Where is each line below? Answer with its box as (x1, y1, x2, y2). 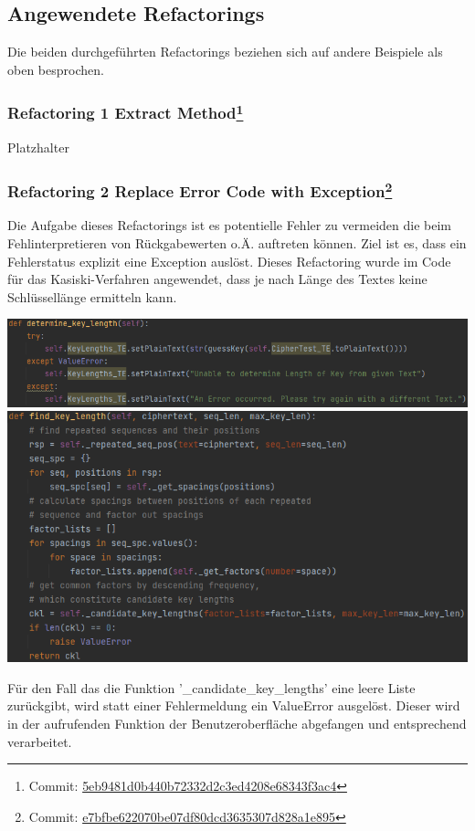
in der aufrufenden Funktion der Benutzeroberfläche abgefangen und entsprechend (7, 714, 467, 733)
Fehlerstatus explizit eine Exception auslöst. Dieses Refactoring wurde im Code (7, 251, 451, 270)
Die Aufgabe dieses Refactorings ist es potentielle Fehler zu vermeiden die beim (7, 216, 451, 235)
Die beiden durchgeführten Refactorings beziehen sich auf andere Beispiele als (7, 42, 443, 61)
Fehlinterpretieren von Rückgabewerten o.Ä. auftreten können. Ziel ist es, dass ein (7, 233, 467, 252)
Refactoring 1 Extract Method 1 (7, 100, 244, 124)
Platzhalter (7, 138, 69, 157)
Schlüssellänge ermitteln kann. (7, 287, 177, 306)
